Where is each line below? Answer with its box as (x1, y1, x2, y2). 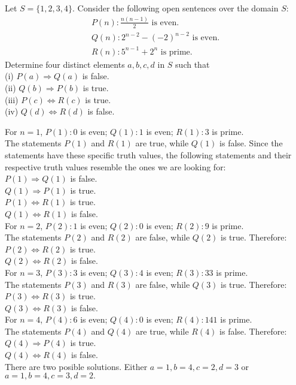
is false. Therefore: (219, 324, 287, 337)
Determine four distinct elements (5, 58, 125, 70)
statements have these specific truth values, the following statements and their (5, 148, 292, 161)
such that (175, 58, 210, 70)
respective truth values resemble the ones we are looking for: (5, 160, 226, 173)
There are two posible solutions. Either (5, 360, 148, 372)
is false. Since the (219, 137, 283, 149)
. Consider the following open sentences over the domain (72, 2, 279, 14)
